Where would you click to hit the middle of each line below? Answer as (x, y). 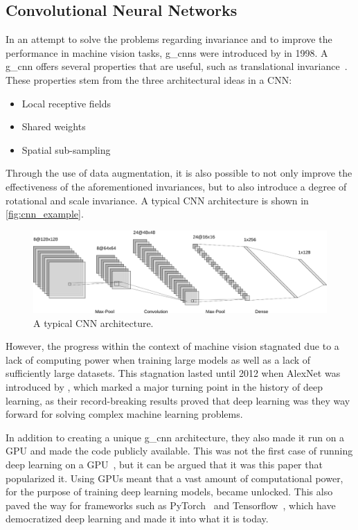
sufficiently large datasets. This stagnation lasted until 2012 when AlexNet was (173, 373)
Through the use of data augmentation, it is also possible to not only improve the (179, 173)
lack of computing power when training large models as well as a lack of (158, 359)
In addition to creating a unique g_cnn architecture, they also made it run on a (175, 437)
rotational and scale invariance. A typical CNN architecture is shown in (157, 200)
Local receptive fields (66, 103)
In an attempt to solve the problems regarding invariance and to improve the (169, 39)
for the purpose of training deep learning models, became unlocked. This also (169, 492)
